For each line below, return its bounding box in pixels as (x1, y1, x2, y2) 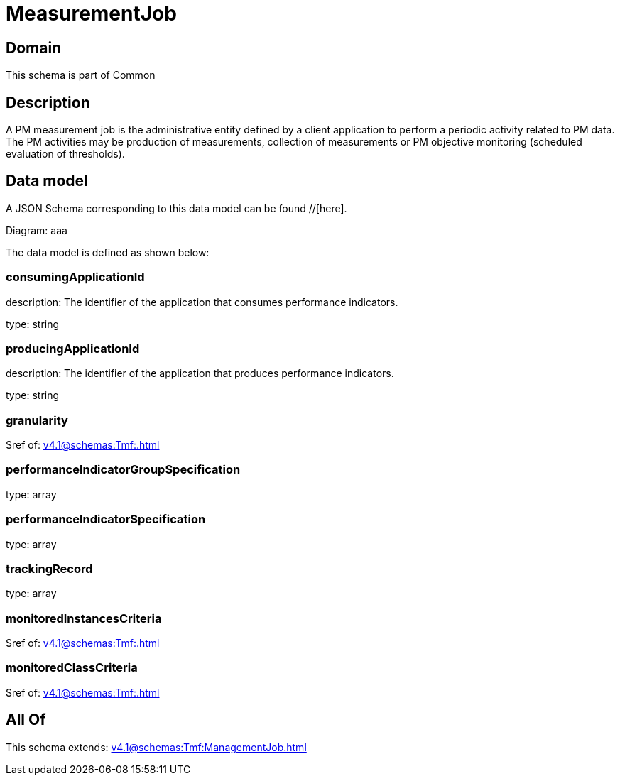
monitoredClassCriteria (6, 660, 138, 675)
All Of (6, 711, 46, 729)
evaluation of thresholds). (6, 148, 125, 160)
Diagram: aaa (6, 224, 67, 236)
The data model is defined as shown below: (6, 246, 210, 258)
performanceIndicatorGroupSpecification (6, 462, 241, 477)
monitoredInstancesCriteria (6, 611, 162, 626)
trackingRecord (6, 561, 93, 576)
